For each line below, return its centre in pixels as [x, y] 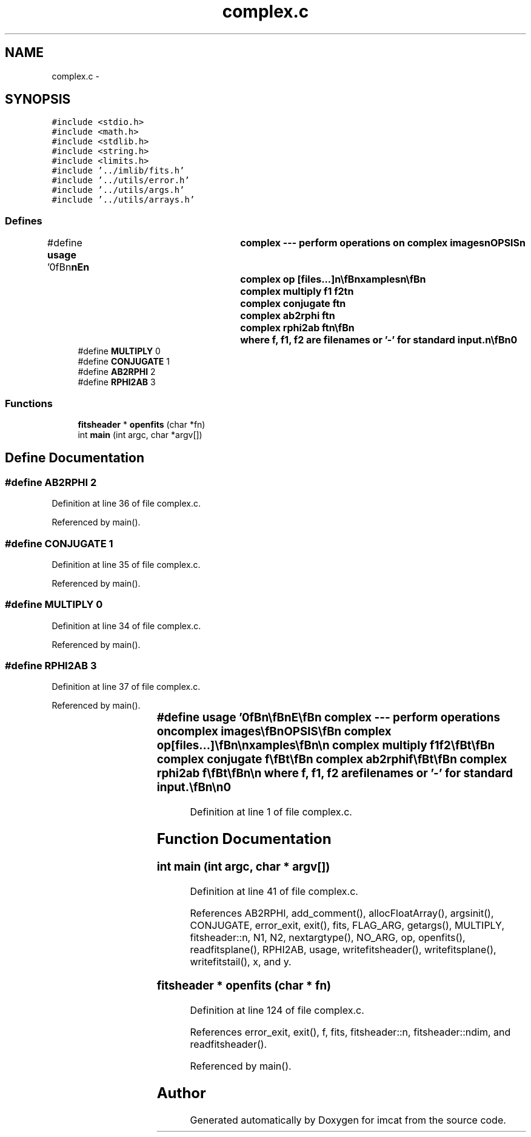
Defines [24, 221]
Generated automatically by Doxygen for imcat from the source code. [348, 1120]
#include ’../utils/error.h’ [121, 181]
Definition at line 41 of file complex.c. [274, 891]
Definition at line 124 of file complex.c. [277, 1010]
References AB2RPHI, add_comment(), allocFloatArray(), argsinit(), [342, 913]
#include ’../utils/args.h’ [118, 190]
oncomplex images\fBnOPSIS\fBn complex [274, 732]
